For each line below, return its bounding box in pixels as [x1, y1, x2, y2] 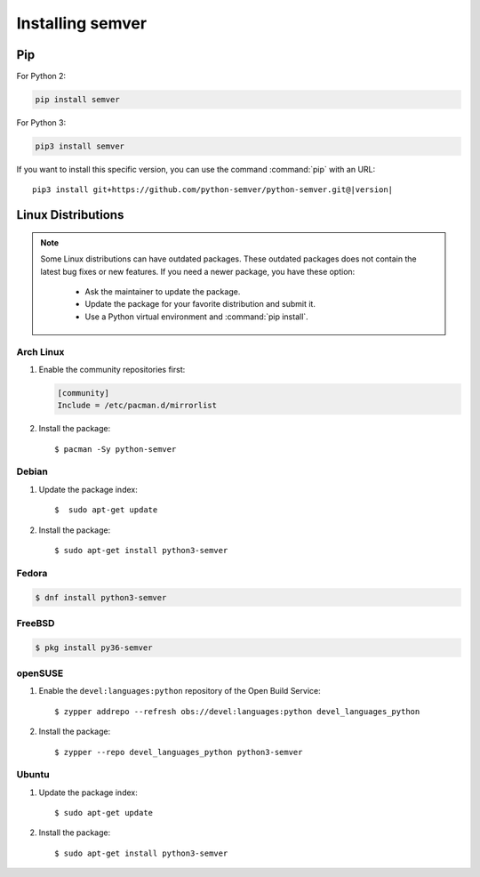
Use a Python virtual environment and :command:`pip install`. [84, 311, 308, 322]
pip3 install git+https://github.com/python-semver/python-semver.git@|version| [32, 185, 394, 195]
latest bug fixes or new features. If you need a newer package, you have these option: [40, 266, 356, 277]
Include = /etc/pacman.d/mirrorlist [57, 400, 218, 411]
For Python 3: [16, 117, 67, 128]
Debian [16, 465, 48, 478]
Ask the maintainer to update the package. [84, 286, 241, 297]
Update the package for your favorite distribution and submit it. [84, 299, 316, 310]
